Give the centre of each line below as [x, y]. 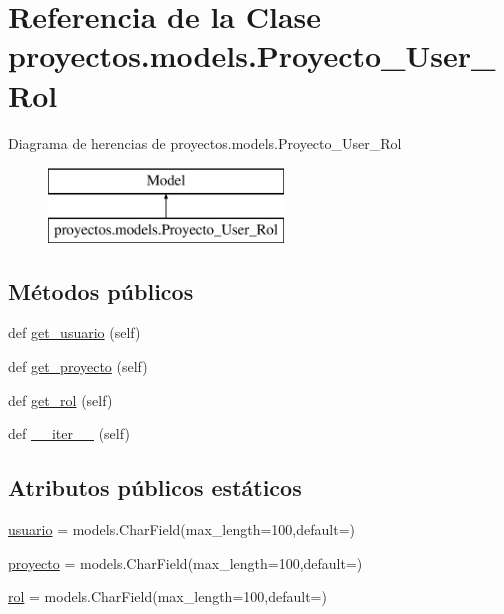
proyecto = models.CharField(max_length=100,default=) [185, 562]
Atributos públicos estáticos [155, 487]
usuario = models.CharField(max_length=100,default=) [181, 529]
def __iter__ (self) [69, 433]
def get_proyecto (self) [78, 366]
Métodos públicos [101, 290]
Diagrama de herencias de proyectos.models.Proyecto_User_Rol [205, 142]
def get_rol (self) [60, 399]
